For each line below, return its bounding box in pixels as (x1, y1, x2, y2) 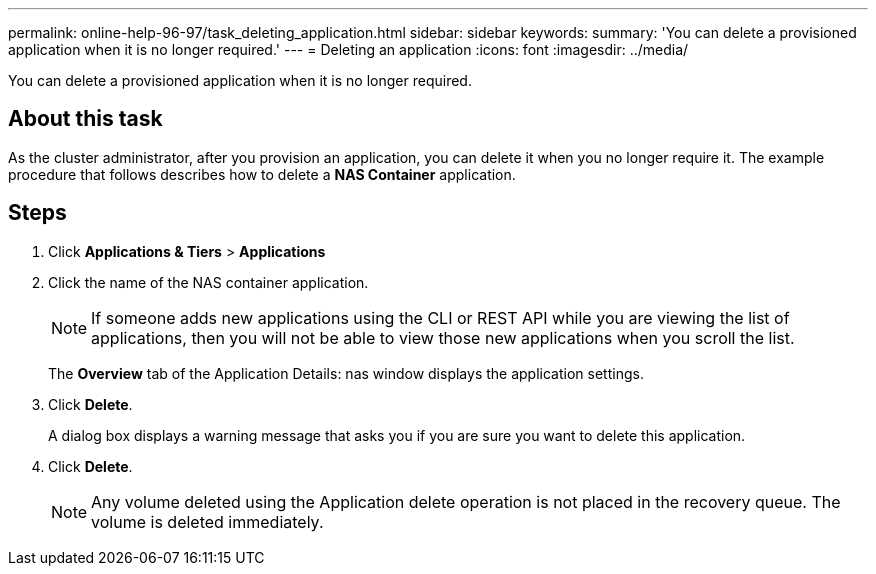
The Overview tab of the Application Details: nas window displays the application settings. (48, 364, 644, 382)
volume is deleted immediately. (91, 511, 324, 532)
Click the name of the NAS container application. (48, 273, 369, 291)
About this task (8, 106, 163, 132)
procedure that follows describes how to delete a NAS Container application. (8, 165, 516, 183)
